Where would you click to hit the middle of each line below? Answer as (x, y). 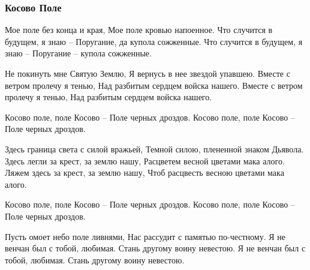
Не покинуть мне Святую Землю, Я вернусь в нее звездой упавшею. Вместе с (148, 73)
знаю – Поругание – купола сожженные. (78, 53)
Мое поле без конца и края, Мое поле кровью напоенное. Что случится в (139, 30)
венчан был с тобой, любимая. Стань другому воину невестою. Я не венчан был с (155, 248)
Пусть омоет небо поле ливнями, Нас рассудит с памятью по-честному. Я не (145, 236)
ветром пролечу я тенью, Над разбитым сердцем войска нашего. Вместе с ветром (154, 85)
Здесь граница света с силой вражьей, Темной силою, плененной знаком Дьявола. (154, 148)
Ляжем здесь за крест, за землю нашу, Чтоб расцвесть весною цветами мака (145, 172)
